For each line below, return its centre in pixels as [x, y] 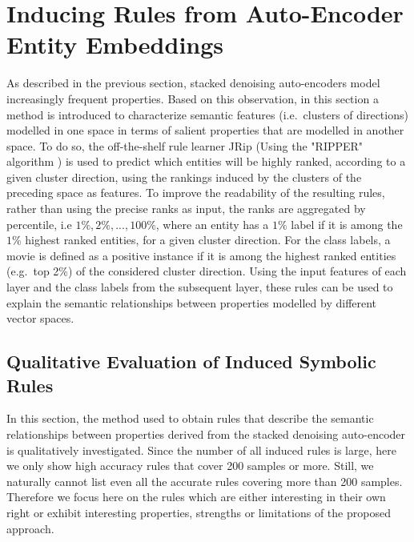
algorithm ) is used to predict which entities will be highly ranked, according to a [206, 161]
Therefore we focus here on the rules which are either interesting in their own [196, 497]
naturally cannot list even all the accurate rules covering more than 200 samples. [205, 481]
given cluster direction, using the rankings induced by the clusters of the [184, 177]
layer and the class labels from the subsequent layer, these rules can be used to [200, 287]
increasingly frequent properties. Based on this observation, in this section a [193, 98]
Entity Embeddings [115, 44]
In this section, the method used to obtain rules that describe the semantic [190, 418]
